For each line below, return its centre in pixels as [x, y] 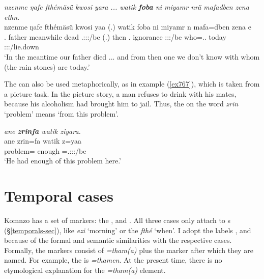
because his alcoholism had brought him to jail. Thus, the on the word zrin [121, 104]
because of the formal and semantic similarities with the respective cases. [118, 240]
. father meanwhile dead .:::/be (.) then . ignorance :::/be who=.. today [115, 36]
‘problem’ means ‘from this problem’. [62, 113]
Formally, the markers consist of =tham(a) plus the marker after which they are [129, 250]
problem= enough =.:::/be [45, 150]
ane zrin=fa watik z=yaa [43, 141]
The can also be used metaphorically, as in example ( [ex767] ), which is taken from [132, 84]
